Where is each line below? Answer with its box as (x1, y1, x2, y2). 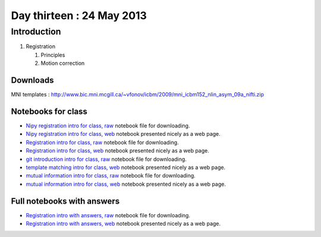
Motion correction (40, 60, 85, 67)
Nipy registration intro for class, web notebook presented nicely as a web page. (26, 130, 221, 138)
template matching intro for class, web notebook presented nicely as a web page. (26, 164, 226, 171)
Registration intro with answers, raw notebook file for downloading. (26, 211, 190, 219)
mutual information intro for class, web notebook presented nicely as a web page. (26, 180, 226, 188)
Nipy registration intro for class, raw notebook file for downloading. (26, 122, 190, 129)
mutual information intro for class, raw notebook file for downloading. (26, 172, 196, 179)
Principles (40, 51, 65, 58)
